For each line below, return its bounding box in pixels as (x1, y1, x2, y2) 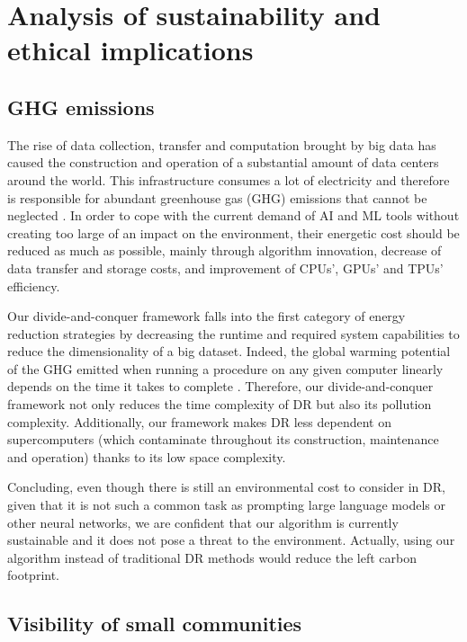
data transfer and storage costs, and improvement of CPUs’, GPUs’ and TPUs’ (7, 258, 444, 277)
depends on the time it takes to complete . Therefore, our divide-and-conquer (7, 377, 434, 396)
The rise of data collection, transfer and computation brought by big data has (7, 135, 436, 154)
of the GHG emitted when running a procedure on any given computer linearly (7, 359, 444, 378)
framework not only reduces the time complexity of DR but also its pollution (7, 395, 432, 414)
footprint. (7, 566, 60, 584)
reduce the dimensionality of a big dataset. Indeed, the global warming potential (7, 342, 451, 361)
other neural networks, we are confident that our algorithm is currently (7, 513, 399, 531)
